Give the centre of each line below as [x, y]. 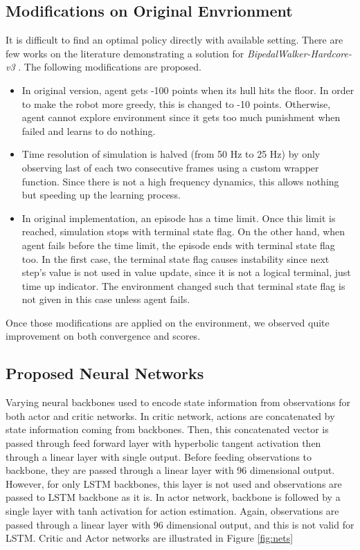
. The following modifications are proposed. [110, 67]
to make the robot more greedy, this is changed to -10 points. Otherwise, [176, 103]
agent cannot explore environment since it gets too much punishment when [181, 117]
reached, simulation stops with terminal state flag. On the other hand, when [183, 231]
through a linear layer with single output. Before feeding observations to [159, 456]
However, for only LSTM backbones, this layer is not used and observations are [174, 483]
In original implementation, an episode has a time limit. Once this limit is [179, 218]
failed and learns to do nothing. [89, 130]
